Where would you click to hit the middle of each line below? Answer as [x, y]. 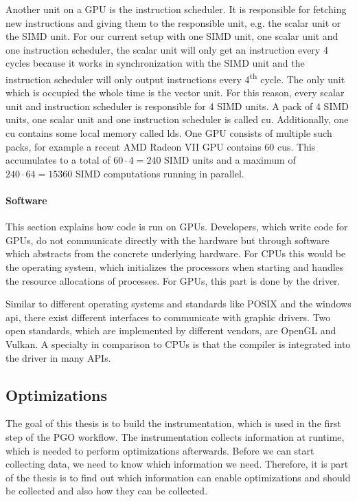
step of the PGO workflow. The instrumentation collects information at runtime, [175, 436]
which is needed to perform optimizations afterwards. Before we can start [160, 450]
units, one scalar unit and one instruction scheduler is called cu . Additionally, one [177, 119]
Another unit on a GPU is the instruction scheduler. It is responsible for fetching [176, 9]
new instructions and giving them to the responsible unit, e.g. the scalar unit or [173, 22]
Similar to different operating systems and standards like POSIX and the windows [178, 304]
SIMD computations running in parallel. [160, 173]
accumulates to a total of [58, 160]
